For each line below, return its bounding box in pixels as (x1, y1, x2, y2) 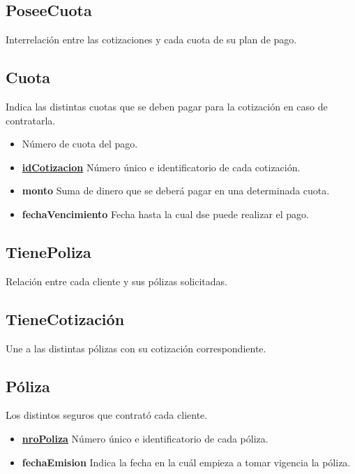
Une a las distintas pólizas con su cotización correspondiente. (6, 340, 266, 355)
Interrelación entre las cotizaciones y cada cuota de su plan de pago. (6, 32, 297, 47)
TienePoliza (6, 240, 91, 262)
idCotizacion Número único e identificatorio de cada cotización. (22, 159, 301, 174)
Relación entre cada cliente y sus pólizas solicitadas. (6, 273, 227, 288)
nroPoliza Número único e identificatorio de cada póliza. (22, 431, 269, 445)
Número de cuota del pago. (22, 136, 138, 151)
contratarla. (6, 113, 56, 127)
